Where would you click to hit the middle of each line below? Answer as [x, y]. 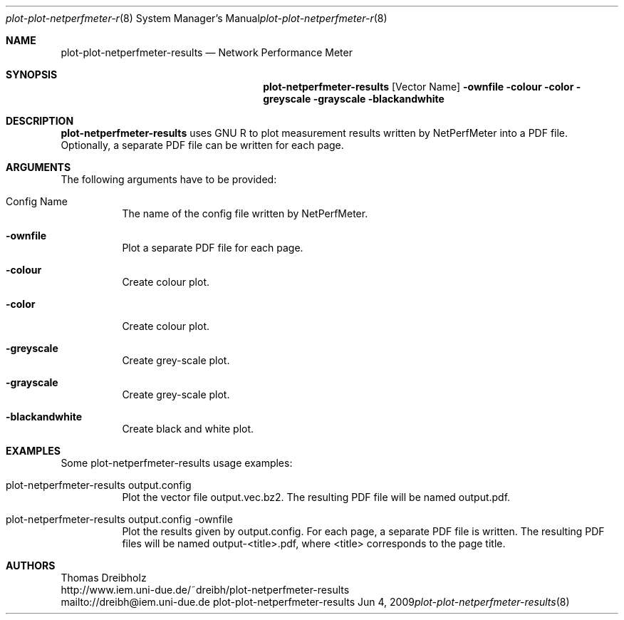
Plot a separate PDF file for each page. [213, 248]
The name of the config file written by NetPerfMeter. [245, 213]
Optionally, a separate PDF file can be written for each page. [202, 145]
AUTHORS [31, 565]
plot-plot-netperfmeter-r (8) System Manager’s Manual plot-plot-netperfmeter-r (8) [197, 18]
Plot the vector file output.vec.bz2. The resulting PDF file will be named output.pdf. [316, 497]
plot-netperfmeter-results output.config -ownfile [119, 519]
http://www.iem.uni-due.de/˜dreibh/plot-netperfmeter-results [205, 590]
